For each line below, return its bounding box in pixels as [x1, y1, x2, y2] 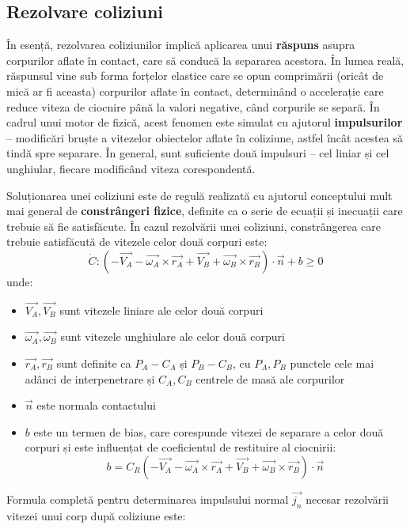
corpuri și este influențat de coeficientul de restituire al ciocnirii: [25, 439, 336, 455]
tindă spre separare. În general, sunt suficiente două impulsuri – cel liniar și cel [6, 145, 389, 161]
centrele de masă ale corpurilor [196, 370, 345, 387]
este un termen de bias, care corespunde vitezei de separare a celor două [33, 423, 384, 440]
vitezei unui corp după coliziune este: [6, 507, 186, 523]
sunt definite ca [56, 354, 131, 371]
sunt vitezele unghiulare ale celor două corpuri [60, 328, 285, 345]
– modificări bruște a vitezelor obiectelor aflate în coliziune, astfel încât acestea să [6, 129, 403, 145]
